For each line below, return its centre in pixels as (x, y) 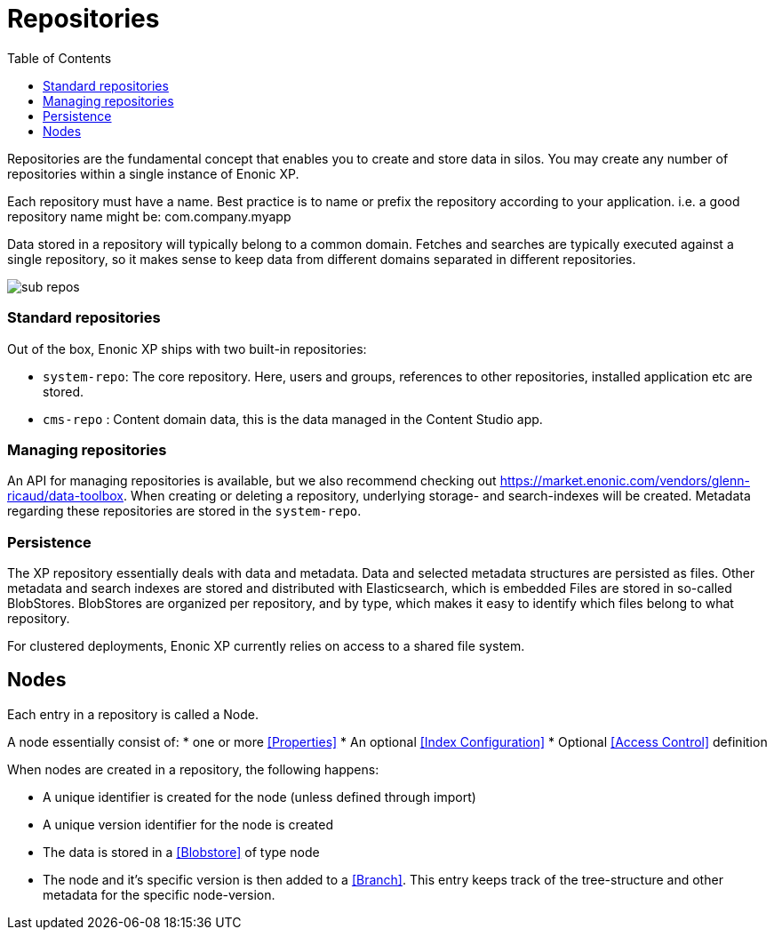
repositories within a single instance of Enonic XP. (153, 173)
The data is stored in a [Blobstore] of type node (181, 852)
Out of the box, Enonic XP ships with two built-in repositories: (187, 348)
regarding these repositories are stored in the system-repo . (184, 511)
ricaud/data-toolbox (65, 496)
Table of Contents (60, 58)
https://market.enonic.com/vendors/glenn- (625, 481)
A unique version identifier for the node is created (188, 824)
